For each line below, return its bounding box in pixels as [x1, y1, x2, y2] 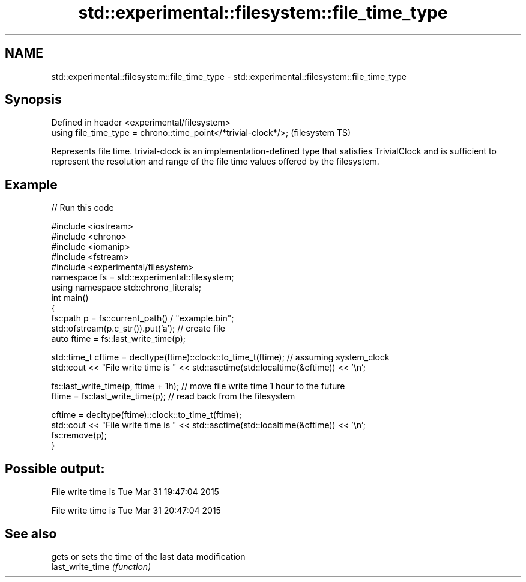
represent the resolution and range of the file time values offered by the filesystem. [51, 156, 379, 167]
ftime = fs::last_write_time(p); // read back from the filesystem [51, 391, 295, 402]
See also [5, 526, 57, 541]
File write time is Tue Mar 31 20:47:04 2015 [51, 505, 221, 516]
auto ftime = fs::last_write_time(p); [51, 333, 186, 344]
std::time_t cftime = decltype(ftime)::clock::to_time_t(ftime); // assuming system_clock [51, 352, 390, 363]
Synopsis [5, 92, 62, 108]
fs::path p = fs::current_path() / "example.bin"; [51, 313, 234, 324]
